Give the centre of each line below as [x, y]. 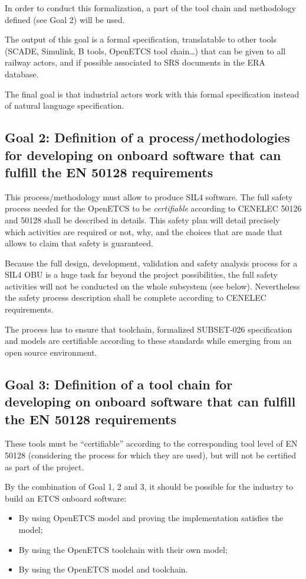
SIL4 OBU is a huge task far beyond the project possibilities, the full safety [141, 274]
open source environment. [51, 352]
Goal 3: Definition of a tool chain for [119, 384]
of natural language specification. [65, 105]
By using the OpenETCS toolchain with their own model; [123, 549]
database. [22, 74]
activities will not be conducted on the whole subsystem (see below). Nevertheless [152, 286]
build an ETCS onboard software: [66, 498]
